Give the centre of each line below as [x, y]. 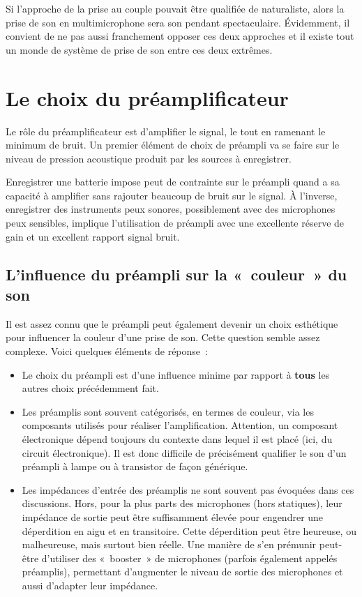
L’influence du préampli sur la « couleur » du [176, 274]
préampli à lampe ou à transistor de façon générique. [135, 466]
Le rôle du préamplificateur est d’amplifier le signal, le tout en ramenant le [166, 131]
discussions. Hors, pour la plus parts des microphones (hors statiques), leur [182, 503]
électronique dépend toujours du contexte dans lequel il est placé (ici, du [177, 439]
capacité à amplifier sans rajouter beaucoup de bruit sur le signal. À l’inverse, [172, 195]
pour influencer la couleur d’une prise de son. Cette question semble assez [163, 337]
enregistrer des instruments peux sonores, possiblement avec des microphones [171, 209]
